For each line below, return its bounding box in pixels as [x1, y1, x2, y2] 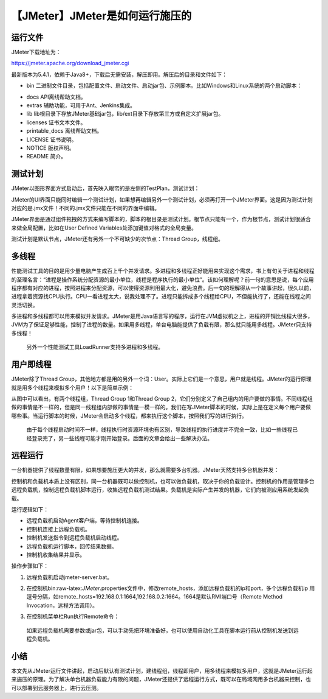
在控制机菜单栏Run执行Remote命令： [26, 613, 120, 620]
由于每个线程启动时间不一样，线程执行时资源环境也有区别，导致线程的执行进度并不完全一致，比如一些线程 [26, 426, 293, 434]
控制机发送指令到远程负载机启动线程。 [26, 534, 123, 541]
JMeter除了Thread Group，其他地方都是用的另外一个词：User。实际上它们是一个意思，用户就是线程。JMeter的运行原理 [11, 375, 312, 383]
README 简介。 [26, 153, 67, 160]
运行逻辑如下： [11, 505, 49, 513]
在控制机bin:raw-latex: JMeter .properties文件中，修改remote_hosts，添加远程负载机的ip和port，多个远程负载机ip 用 [26, 585, 315, 592]
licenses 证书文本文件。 [26, 119, 86, 126]
